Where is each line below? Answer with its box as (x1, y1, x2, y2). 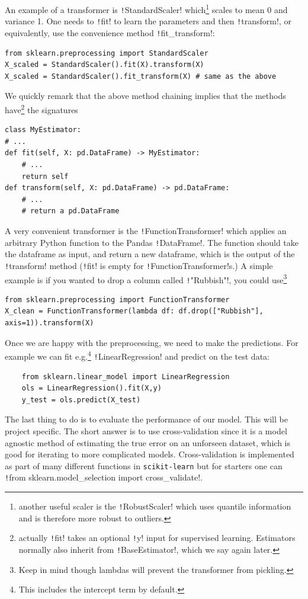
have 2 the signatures (5, 102, 78, 116)
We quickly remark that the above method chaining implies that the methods (5, 89, 286, 102)
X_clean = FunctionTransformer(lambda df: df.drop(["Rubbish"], (5, 307, 264, 316)
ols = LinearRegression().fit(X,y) (21, 384, 162, 393)
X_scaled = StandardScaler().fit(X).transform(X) (5, 60, 204, 69)
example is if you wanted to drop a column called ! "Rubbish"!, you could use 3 (5, 271, 287, 286)
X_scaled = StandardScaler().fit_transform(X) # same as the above (5, 72, 277, 81)
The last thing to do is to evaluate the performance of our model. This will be (5, 413, 288, 425)
